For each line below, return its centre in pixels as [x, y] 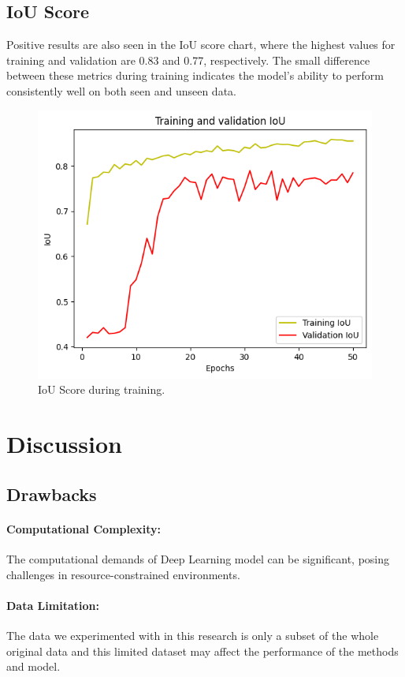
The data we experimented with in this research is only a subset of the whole [193, 635]
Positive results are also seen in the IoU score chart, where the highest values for [201, 45]
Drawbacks [52, 494]
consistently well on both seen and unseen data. [121, 90]
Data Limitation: [53, 605]
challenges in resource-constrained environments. [123, 574]
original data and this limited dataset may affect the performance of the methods [202, 651]
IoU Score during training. [102, 389]
